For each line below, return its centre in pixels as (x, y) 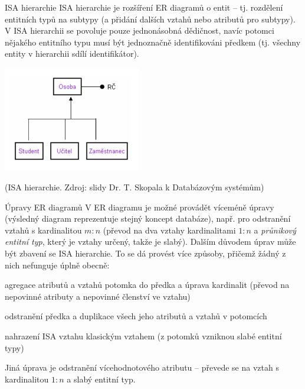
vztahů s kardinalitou (43, 230)
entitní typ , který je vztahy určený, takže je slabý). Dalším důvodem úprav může (150, 241)
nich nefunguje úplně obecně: (57, 265)
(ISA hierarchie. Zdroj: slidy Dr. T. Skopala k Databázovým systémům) (135, 187)
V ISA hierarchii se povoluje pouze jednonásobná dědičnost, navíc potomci (140, 30)
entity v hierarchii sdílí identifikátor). (72, 54)
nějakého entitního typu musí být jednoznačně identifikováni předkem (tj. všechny (153, 42)
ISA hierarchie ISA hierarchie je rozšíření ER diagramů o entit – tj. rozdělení (144, 7)
